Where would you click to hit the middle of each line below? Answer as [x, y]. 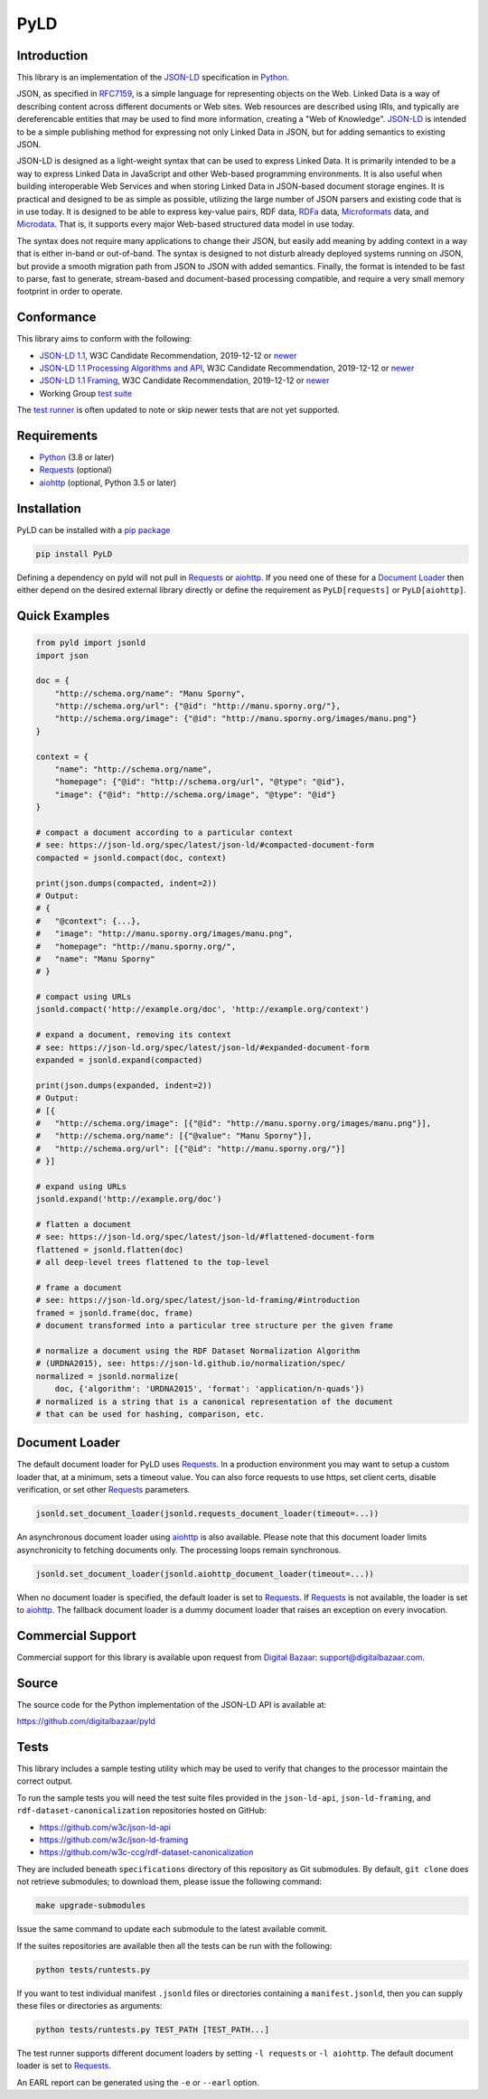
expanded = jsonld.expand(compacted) [119, 1060]
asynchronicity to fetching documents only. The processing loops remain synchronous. [179, 1550]
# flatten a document [84, 1225]
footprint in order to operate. [70, 291]
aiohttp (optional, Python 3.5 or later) [108, 483]
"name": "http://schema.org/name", [133, 769]
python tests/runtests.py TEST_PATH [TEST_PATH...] [153, 2029]
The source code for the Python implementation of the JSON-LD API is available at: [172, 1704]
